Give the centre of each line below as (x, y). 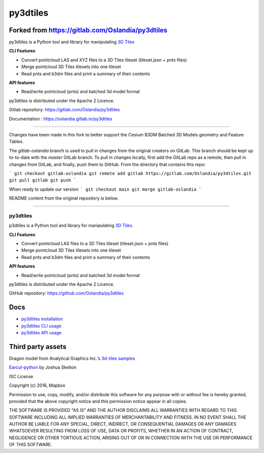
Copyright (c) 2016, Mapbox (37, 385)
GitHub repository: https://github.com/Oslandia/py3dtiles (66, 293)
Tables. (16, 142)
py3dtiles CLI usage (41, 326)
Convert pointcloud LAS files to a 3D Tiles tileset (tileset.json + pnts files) (95, 244)
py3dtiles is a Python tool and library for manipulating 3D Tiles (72, 42)
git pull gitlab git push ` (43, 180)
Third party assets (38, 346)
